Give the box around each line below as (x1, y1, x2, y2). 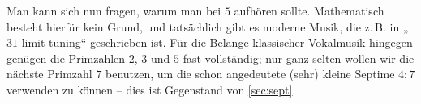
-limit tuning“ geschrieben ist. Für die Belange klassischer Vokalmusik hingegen (18, 34, 413, 51)
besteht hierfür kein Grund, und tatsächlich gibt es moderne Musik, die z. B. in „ (6, 18, 409, 35)
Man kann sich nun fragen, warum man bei (6, 2, 221, 19)
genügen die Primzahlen (6, 49, 126, 66)
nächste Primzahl (6, 65, 92, 82)
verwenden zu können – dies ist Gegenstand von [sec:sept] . (6, 81, 296, 98)
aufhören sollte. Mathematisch (234, 2, 384, 19)
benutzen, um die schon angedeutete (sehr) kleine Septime (105, 65, 395, 82)
